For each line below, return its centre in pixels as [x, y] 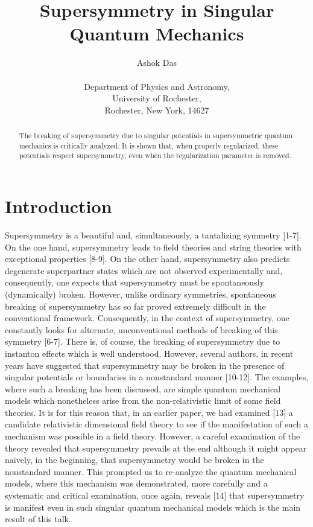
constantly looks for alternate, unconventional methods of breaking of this [141, 329]
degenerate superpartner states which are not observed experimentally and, [144, 270]
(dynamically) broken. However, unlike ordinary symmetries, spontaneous [141, 294]
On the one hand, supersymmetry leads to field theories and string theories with [153, 247]
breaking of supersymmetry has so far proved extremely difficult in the [135, 306]
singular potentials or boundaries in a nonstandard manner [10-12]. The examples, [157, 377]
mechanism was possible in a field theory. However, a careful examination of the [153, 436]
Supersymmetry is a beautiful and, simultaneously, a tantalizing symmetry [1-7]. [153, 235]
